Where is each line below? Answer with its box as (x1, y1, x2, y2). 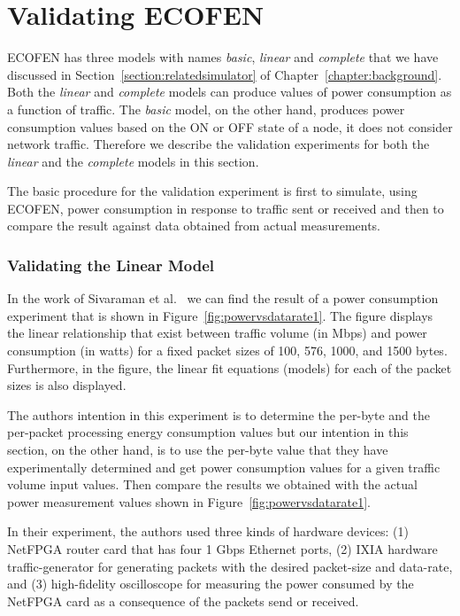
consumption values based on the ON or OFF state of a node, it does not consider (7, 117, 453, 136)
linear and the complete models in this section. (7, 152, 259, 170)
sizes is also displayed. (7, 376, 126, 394)
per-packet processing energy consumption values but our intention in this (7, 423, 409, 441)
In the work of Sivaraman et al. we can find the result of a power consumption (7, 289, 439, 308)
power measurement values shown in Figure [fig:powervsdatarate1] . (7, 492, 371, 511)
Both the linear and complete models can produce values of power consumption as (7, 82, 452, 101)
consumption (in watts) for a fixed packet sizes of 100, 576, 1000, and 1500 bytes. (7, 341, 448, 360)
